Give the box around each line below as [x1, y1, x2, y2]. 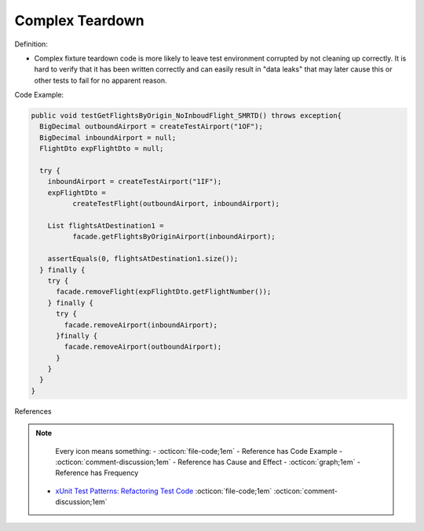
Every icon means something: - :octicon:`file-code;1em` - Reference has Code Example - [55, 446, 343, 455]
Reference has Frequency [55, 468, 139, 478]
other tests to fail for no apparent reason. [34, 76, 167, 85]
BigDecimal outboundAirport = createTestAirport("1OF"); [39, 122, 263, 131]
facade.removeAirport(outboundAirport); [64, 342, 222, 352]
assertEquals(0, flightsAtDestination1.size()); [47, 254, 239, 264]
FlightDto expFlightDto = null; [39, 144, 164, 153]
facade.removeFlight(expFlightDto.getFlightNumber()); [56, 287, 272, 297]
